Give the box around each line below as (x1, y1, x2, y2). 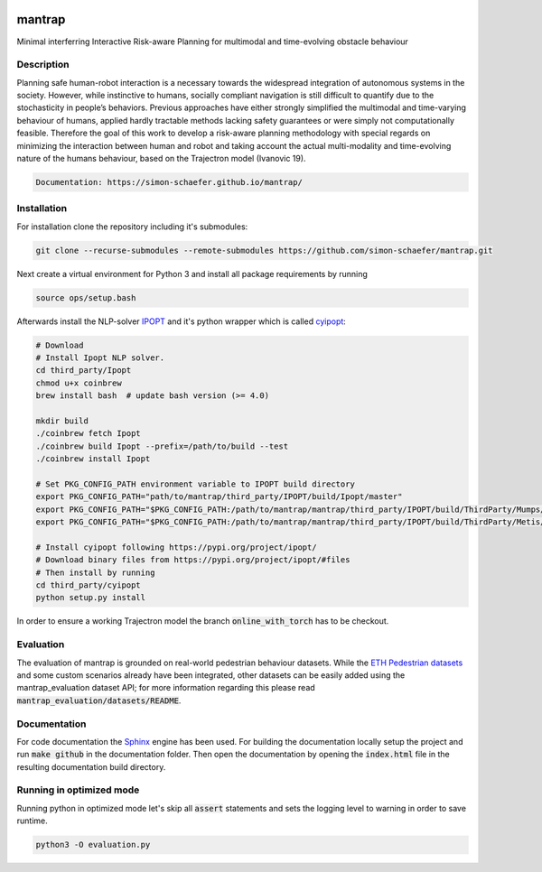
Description (16, 59, 70, 71)
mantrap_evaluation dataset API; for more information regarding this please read (16, 682, 315, 693)
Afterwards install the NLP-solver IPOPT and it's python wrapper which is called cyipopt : (16, 316, 347, 327)
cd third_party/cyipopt (35, 580, 142, 590)
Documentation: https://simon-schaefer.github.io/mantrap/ (35, 177, 303, 187)
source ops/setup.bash (35, 292, 136, 302)
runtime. (16, 815, 49, 826)
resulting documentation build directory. (16, 761, 166, 772)
